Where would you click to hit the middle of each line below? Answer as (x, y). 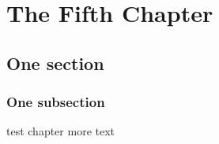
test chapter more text (61, 131)
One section (55, 63)
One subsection (56, 102)
